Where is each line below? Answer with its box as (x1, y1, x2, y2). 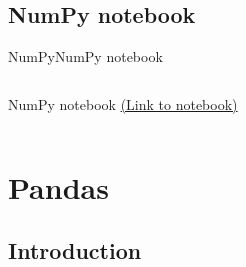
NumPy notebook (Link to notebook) (8, 93, 238, 114)
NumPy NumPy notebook (8, 46, 163, 67)
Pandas (8, 166, 109, 207)
